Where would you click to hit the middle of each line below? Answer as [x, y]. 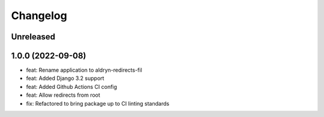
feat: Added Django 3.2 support [65, 78]
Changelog [39, 16]
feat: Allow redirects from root [63, 95]
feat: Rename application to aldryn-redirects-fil [84, 70]
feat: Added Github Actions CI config [71, 87]
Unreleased [33, 37]
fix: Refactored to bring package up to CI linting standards [98, 103]
